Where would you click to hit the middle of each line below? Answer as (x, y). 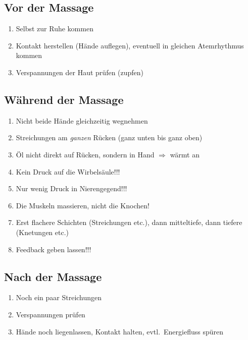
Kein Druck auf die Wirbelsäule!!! (68, 171)
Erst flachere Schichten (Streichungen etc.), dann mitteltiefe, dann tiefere (129, 222)
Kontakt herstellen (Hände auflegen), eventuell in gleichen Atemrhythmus (130, 45)
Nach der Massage (53, 276)
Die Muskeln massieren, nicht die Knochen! (83, 205)
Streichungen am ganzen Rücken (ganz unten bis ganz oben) (109, 137)
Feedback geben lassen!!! (54, 249)
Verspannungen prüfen (51, 314)
